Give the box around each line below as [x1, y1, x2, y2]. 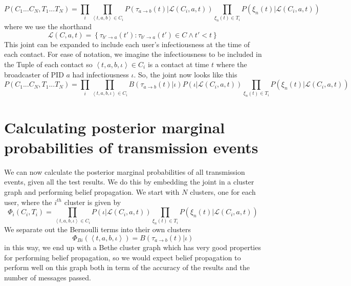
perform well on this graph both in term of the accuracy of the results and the [4, 262, 250, 273]
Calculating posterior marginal [4, 116, 225, 137]
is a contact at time [147, 59, 209, 69]
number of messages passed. [4, 272, 91, 282]
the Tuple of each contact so [4, 59, 93, 69]
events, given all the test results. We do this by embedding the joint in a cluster [4, 176, 254, 187]
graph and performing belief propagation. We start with [4, 186, 180, 197]
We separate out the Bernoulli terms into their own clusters [4, 224, 191, 235]
